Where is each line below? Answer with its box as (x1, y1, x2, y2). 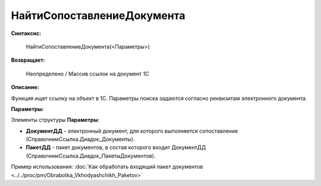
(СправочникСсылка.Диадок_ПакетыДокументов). (26, 152, 156, 159)
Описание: (11, 84, 40, 91)
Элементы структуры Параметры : (11, 116, 100, 124)
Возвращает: (11, 56, 45, 64)
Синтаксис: (11, 30, 42, 37)
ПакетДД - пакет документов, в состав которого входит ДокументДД (26, 144, 206, 151)
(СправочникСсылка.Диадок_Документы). (26, 135, 135, 143)
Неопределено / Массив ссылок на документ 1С (26, 70, 149, 77)
